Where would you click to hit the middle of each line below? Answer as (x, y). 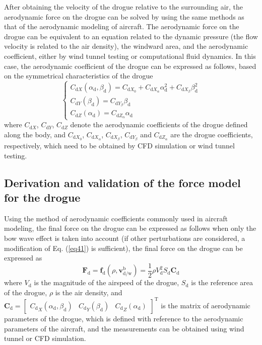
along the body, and (35, 134)
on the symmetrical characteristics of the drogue (79, 76)
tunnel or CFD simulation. (45, 338)
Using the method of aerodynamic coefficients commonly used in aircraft (116, 218)
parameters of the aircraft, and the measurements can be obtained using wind (124, 328)
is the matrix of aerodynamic (206, 305)
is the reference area (222, 282)
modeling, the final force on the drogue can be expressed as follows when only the (130, 228)
